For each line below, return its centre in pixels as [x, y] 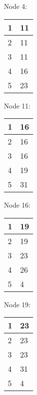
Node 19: [17, 304]
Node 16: [17, 205]
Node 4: [16, 6]
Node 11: [17, 105]
